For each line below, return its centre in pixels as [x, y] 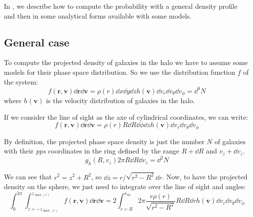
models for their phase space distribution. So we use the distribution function [120, 72]
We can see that [28, 177]
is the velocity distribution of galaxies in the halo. [120, 100]
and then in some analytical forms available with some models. [98, 15]
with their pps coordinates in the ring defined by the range [92, 151]
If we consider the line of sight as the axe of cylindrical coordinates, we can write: [126, 117]
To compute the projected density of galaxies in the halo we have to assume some [126, 62]
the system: [21, 81]
